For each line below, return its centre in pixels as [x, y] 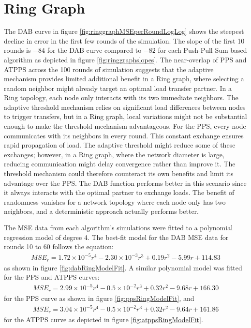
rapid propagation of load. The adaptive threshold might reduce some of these [120, 145]
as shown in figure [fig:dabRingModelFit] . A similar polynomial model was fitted [123, 267]
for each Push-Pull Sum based [202, 50]
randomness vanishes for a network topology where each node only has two [115, 201]
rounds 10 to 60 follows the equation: [59, 246]
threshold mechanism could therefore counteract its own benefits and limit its [119, 173]
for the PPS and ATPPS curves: [52, 277]
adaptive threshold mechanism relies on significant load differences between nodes [125, 107]
